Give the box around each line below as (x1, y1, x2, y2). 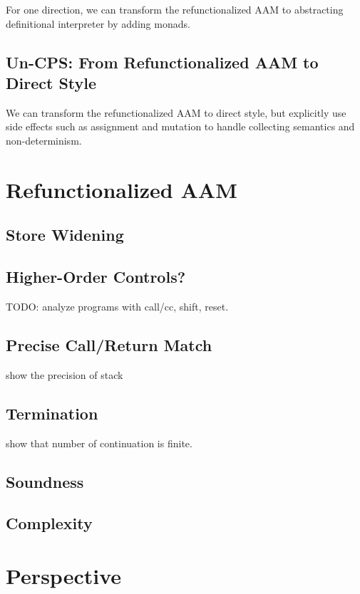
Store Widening (6, 224, 124, 246)
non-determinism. (6, 132, 82, 147)
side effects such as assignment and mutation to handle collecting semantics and (6, 119, 355, 134)
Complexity (6, 512, 93, 534)
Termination (6, 402, 98, 424)
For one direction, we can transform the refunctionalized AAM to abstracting (6, 2, 344, 16)
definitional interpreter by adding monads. (6, 16, 190, 31)
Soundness (6, 470, 84, 492)
